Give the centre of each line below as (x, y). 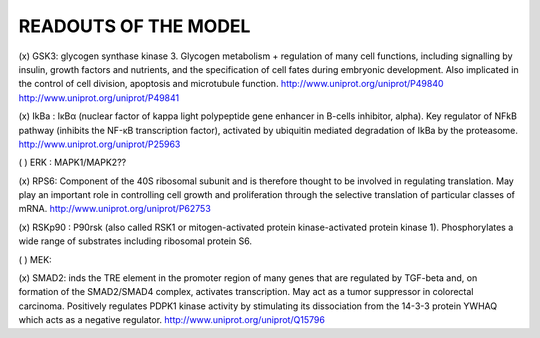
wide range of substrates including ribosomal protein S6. (135, 241)
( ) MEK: (35, 259)
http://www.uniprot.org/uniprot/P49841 (99, 97)
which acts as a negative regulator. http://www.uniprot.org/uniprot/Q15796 (171, 320)
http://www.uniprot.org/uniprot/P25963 (99, 144)
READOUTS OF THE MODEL (134, 26)
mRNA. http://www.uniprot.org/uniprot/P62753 (115, 209)
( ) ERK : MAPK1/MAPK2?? (72, 162)
